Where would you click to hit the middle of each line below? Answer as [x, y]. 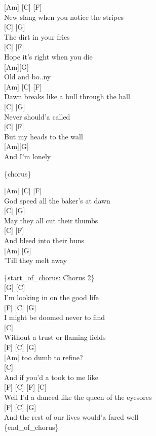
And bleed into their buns [44, 240]
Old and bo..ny [28, 77]
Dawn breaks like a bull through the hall [67, 96]
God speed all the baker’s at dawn [57, 200]
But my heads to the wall [44, 136]
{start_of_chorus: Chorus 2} [49, 277]
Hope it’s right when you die [48, 56]
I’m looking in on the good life [51, 297]
